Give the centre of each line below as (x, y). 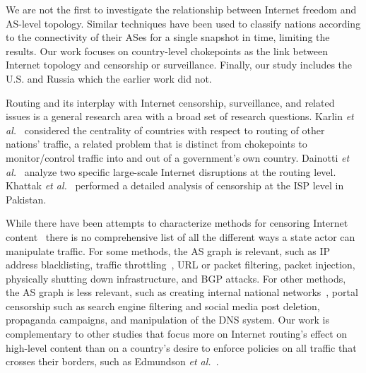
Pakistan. (26, 199)
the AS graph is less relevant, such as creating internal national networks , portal (182, 292)
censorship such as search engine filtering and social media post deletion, (163, 306)
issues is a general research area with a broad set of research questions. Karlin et (180, 116)
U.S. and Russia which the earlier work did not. (109, 78)
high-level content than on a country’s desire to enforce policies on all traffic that (181, 347)
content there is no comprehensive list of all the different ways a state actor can (181, 236)
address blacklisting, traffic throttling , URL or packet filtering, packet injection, (181, 265)
